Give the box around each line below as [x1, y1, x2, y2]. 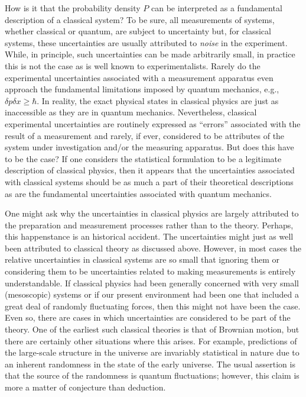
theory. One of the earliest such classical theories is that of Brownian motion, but [5, 323, 300, 335]
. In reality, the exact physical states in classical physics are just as [37, 94, 279, 106]
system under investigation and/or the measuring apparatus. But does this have [5, 141, 294, 153]
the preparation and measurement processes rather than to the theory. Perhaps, [5, 218, 294, 231]
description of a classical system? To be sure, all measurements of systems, [5, 13, 275, 25]
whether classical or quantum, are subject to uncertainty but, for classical [5, 25, 271, 37]
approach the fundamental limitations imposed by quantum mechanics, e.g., [5, 83, 279, 95]
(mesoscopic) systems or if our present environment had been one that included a [5, 288, 299, 301]
